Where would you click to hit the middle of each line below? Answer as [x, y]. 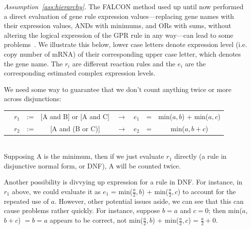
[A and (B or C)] [75, 128]
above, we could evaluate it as [56, 191]
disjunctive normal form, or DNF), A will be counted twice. [92, 165]
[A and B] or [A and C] [75, 116]
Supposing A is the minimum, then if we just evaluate [84, 156]
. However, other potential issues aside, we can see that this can [149, 201]
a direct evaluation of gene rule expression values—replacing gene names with [119, 16]
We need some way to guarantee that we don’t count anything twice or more [118, 89]
